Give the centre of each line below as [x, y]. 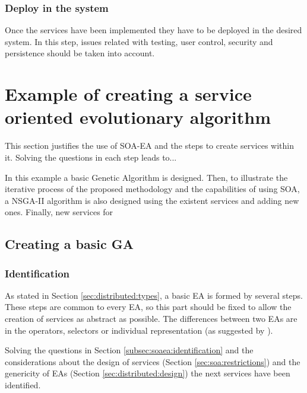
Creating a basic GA [69, 244]
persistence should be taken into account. [80, 53]
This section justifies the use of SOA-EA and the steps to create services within [150, 146]
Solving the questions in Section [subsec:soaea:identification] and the [129, 350]
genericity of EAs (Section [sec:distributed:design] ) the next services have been [148, 373]
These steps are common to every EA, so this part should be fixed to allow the [148, 307]
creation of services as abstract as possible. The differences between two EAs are [151, 319]
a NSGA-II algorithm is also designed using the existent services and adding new [152, 200]
